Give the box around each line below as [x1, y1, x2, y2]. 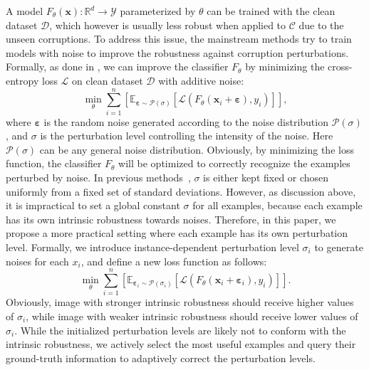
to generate [314, 240, 363, 255]
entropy [6, 73, 39, 88]
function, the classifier [6, 156, 102, 171]
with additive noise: [158, 73, 244, 88]
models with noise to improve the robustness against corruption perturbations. [6, 45, 349, 60]
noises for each [6, 253, 69, 268]
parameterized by [120, 4, 196, 18]
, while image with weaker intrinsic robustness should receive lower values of [26, 308, 358, 323]
